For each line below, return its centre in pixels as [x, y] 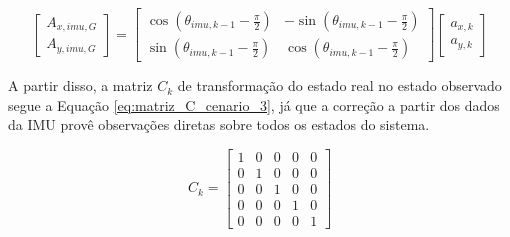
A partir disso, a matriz [80, 85]
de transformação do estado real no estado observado [339, 85]
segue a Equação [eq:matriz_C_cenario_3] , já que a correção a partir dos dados [254, 104]
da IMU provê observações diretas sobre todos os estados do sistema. [219, 124]
